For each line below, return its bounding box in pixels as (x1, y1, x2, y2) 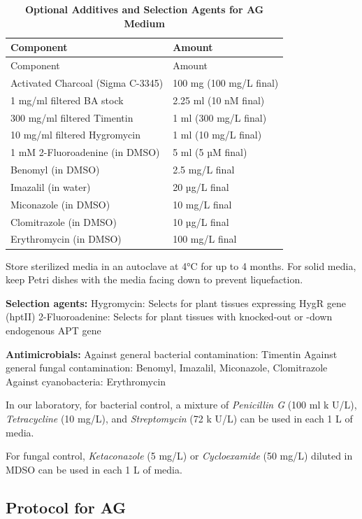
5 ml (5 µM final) (173, 145, 247, 159)
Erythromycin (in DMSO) (10, 232, 122, 246)
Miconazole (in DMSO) (10, 197, 110, 211)
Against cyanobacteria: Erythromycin (6, 374, 166, 388)
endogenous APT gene (6, 322, 101, 337)
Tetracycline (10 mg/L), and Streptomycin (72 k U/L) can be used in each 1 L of (6, 411, 353, 425)
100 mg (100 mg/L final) (173, 75, 279, 90)
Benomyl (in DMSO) (10, 162, 100, 177)
